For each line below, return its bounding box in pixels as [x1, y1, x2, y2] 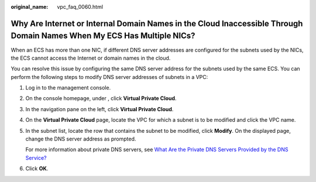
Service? [25, 154, 47, 161]
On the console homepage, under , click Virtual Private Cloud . [25, 95, 177, 102]
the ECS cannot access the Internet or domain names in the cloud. [11, 54, 171, 61]
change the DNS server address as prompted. [25, 135, 136, 143]
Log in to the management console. [25, 84, 111, 91]
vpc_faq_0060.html [57, 4, 104, 10]
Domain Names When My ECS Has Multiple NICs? [11, 31, 195, 41]
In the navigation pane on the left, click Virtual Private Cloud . [25, 105, 174, 112]
